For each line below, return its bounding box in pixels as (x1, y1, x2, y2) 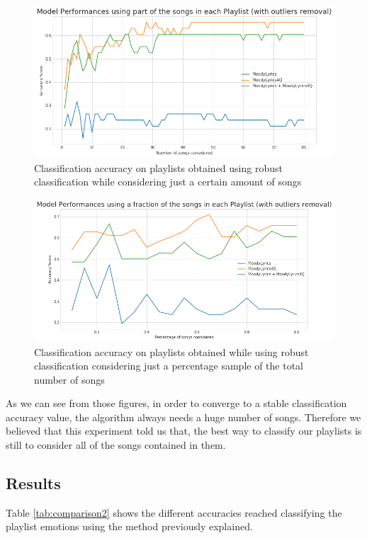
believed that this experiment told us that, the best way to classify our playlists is (6, 423, 362, 438)
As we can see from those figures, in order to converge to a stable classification (6, 396, 347, 411)
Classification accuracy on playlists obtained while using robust (34, 344, 309, 359)
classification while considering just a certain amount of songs (34, 174, 302, 189)
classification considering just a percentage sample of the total (34, 358, 304, 373)
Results (6, 472, 61, 494)
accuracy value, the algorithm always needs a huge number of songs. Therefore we (6, 409, 361, 424)
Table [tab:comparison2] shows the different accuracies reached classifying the (6, 505, 342, 520)
